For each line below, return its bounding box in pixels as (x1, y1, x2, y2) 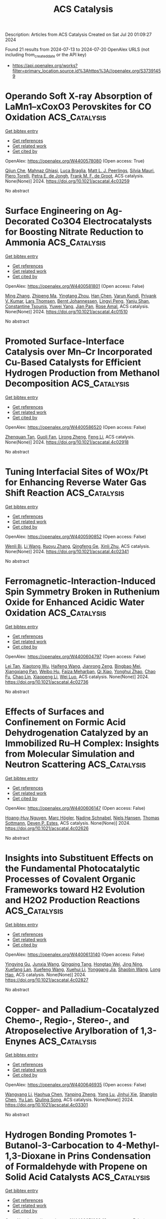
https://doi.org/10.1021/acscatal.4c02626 (5, 825, 89, 831)
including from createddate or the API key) (5, 52, 87, 59)
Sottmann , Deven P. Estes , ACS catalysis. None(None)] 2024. (5, 820, 130, 826)
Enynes (5, 1036, 37, 1047)
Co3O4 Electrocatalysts (51, 216, 152, 227)
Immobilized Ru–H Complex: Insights (5, 737, 160, 749)
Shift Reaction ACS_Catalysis (5, 487, 125, 498)
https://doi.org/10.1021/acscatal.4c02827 (5, 977, 89, 983)
